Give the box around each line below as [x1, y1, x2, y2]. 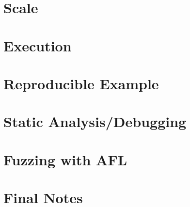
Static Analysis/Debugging [3, 111, 187, 131]
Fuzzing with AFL [3, 149, 127, 169]
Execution [3, 35, 72, 55]
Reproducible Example [3, 73, 159, 93]
